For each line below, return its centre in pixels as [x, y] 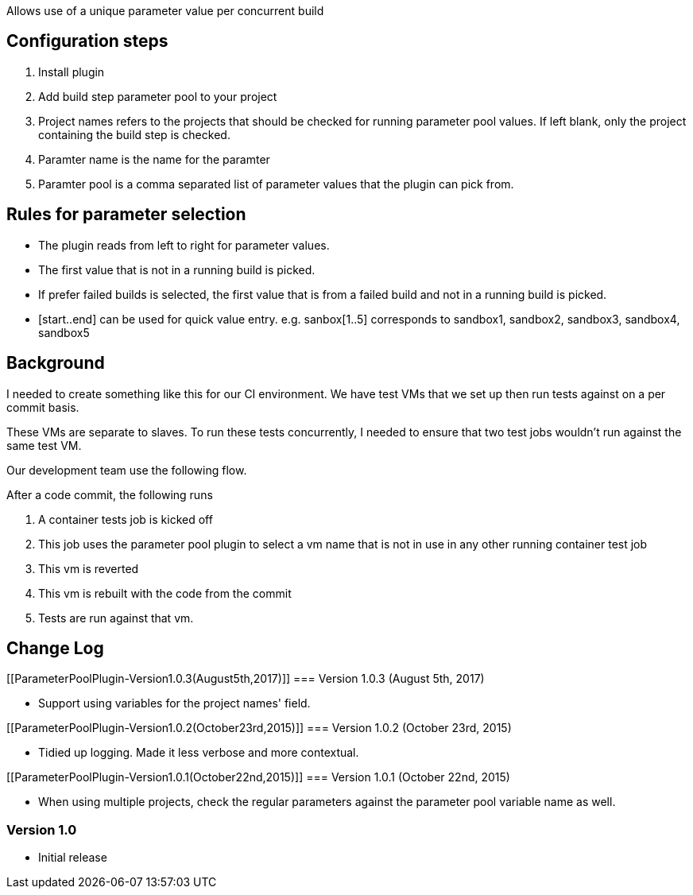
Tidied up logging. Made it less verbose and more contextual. [199, 753]
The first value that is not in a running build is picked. [177, 269]
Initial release [73, 858]
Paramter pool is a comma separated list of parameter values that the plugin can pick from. [276, 184]
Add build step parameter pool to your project [158, 96]
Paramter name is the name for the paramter [154, 159]
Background [56, 363]
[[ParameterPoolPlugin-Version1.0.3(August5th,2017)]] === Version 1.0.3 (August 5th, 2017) [246, 679]
